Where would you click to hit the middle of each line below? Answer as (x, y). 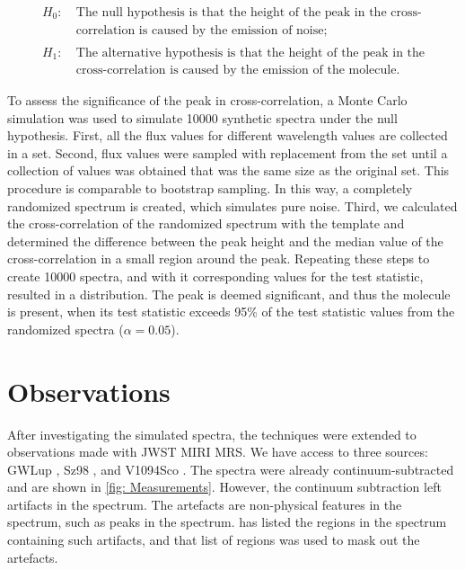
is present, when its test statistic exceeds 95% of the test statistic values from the (231, 312)
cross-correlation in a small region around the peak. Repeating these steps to (219, 258)
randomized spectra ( (66, 329)
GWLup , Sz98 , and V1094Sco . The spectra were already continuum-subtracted (231, 469)
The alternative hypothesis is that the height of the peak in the (250, 53)
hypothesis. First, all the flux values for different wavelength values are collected (228, 135)
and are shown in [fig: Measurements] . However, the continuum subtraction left (224, 487)
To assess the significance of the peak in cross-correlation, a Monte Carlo (207, 100)
